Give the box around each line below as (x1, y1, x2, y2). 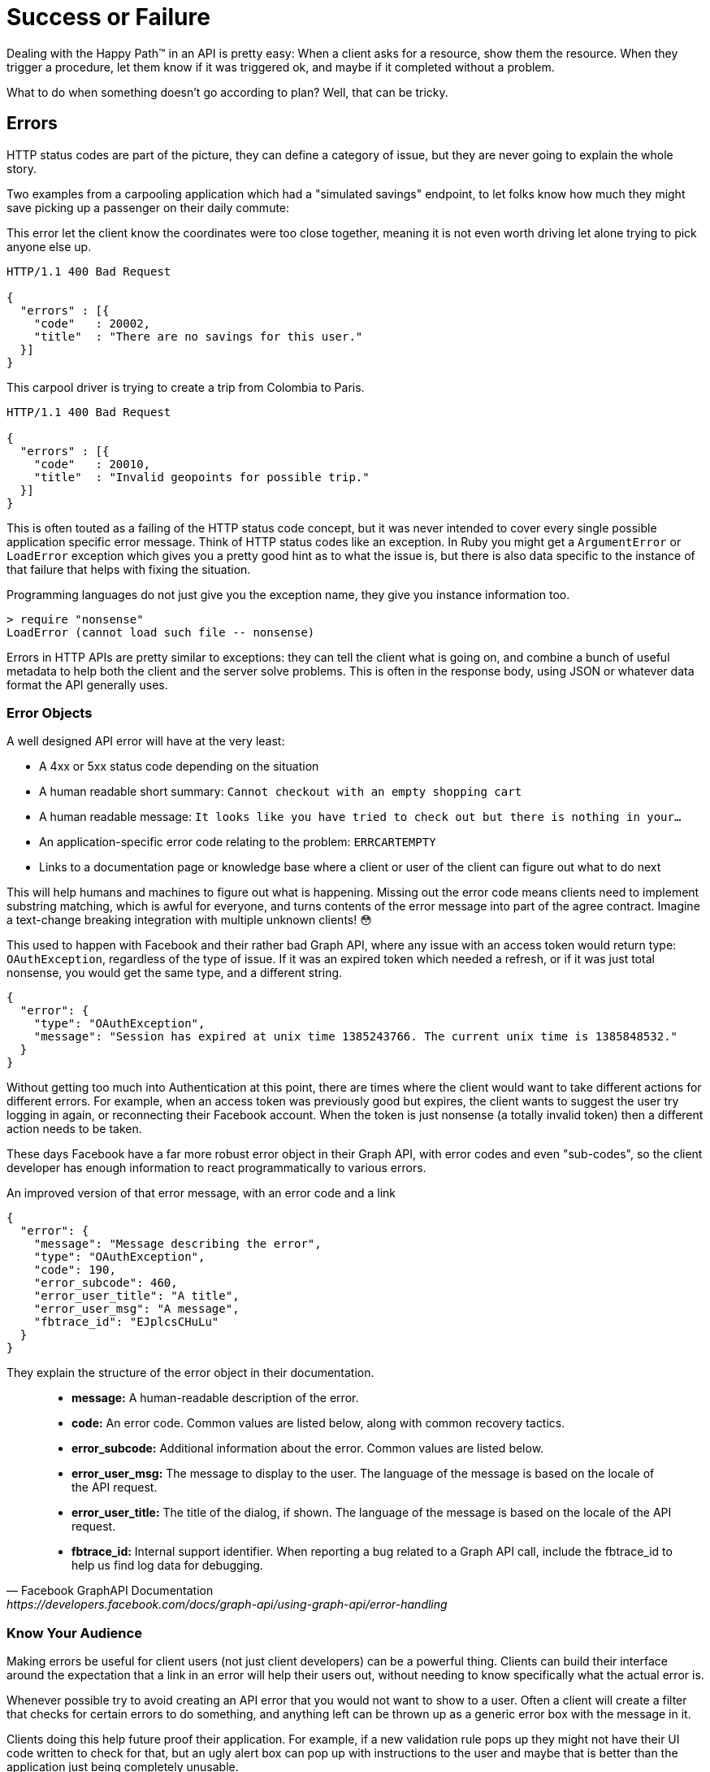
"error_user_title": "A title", (33, 1289, 240, 1303)
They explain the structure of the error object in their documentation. (6, 1366, 374, 1380)
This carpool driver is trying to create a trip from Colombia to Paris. (6, 380, 365, 394)
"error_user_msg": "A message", (33, 1302, 240, 1316)
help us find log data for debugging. (71, 1558, 263, 1573)
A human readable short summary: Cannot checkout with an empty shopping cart (39, 784, 522, 799)
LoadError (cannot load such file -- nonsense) (6, 625, 315, 639)
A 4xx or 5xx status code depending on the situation (39, 759, 319, 774)
